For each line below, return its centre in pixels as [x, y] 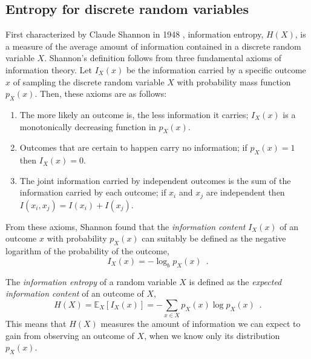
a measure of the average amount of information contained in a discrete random [153, 46]
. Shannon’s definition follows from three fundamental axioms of [163, 58]
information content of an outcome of [75, 293]
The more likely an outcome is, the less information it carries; [134, 114]
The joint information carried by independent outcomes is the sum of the [155, 180]
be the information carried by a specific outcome [216, 69]
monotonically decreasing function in [88, 126]
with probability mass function [234, 81]
